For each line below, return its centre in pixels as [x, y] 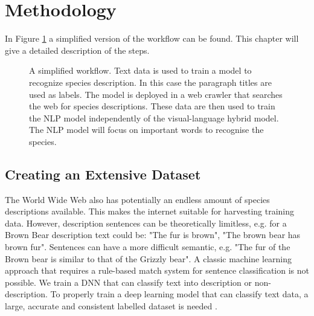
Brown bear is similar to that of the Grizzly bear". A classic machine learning [149, 258]
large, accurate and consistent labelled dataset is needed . [111, 306]
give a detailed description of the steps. [77, 50]
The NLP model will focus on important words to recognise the [146, 130]
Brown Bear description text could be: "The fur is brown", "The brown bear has [153, 235]
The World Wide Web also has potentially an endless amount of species [137, 199]
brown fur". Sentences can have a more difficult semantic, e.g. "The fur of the [148, 247]
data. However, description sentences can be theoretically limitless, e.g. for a [146, 223]
